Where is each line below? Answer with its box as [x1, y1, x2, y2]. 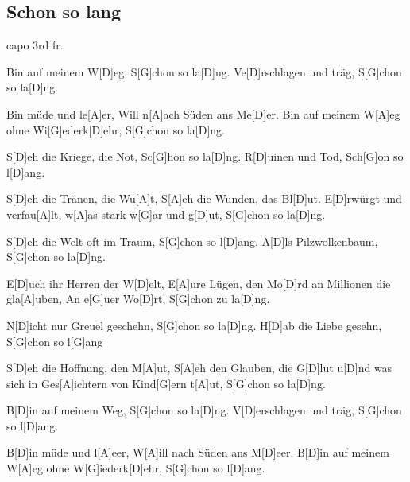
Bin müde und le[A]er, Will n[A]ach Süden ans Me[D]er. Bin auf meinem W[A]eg [6, 105, 400, 122]
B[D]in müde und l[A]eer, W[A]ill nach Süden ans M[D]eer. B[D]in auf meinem [6, 444, 389, 461]
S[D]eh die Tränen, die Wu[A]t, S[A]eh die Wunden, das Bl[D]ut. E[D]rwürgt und [6, 190, 402, 207]
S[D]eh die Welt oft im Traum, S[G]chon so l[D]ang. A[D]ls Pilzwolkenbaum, [6, 232, 378, 249]
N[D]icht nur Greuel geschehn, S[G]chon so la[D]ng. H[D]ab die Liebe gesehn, [6, 317, 382, 333]
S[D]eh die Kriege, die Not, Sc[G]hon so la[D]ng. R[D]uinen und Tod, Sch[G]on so [6, 148, 404, 165]
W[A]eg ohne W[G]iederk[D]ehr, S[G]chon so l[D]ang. [6, 460, 265, 476]
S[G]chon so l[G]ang [6, 332, 103, 349]
